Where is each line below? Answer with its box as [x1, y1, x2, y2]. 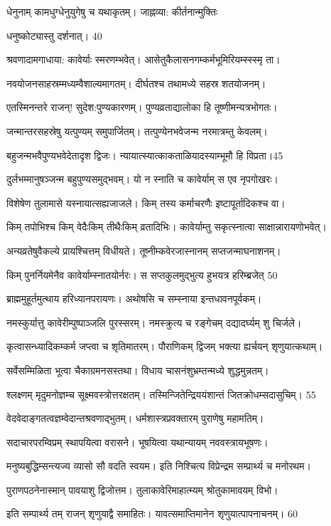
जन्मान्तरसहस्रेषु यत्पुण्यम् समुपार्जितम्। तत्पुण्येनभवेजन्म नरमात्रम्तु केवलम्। [6, 123, 268, 138]
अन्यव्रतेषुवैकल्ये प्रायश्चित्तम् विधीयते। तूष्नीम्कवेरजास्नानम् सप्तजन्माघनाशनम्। [6, 243, 281, 258]
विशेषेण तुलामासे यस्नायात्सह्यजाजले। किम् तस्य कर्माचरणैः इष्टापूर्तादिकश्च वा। [6, 195, 286, 210]
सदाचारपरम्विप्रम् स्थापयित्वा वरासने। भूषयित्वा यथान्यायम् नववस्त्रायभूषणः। [6, 434, 268, 449]
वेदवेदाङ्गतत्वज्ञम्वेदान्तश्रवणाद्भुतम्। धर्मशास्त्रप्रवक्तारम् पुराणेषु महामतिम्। [6, 411, 264, 426]
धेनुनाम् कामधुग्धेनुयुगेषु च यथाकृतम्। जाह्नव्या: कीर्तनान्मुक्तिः [6, 4, 218, 19]
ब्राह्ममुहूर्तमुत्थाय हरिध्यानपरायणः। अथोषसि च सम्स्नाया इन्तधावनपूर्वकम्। [6, 291, 262, 306]
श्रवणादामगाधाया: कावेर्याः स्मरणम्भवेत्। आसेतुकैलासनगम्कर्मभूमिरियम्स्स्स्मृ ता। [6, 52, 281, 67]
